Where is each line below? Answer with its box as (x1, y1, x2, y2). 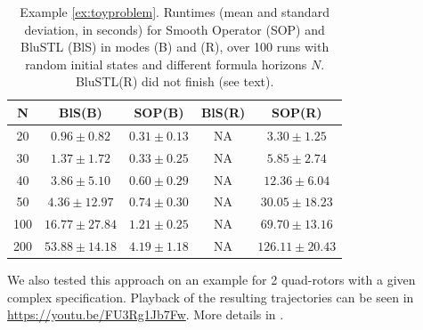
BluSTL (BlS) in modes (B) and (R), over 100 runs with (20, 37, 329, 56)
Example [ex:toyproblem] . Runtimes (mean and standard (20, 3, 329, 20)
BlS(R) (200, 102, 246, 121)
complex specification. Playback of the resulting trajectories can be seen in (7, 287, 414, 306)
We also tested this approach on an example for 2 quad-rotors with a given (7, 270, 416, 289)
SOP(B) (134, 102, 184, 121)
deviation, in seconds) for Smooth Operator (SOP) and (24, 20, 325, 38)
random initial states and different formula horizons (25, 54, 307, 73)
